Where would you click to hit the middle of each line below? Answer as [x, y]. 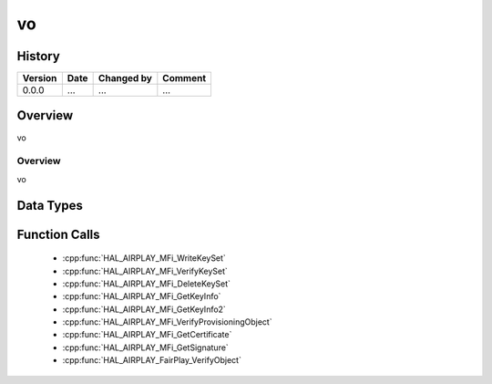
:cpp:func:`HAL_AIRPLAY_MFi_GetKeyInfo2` [144, 309]
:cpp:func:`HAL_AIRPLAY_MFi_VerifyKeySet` [145, 271]
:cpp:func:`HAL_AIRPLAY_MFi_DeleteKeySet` [147, 284]
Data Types [50, 205]
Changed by [125, 78]
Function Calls [58, 234]
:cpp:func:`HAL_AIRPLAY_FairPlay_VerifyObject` [152, 360]
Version [40, 78]
